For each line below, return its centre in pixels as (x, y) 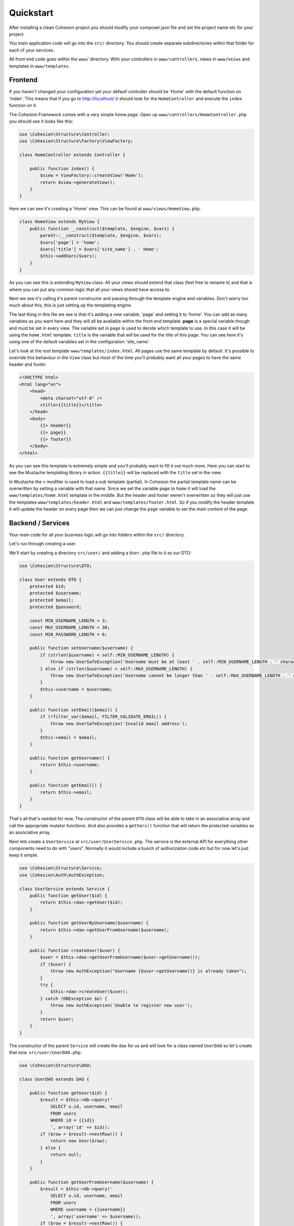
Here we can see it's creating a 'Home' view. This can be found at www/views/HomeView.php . (105, 209)
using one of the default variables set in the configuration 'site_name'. (80, 342)
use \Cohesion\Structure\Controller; (65, 134)
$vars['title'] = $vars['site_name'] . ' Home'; (99, 249)
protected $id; (48, 586)
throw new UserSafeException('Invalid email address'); (119, 724)
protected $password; (56, 607)
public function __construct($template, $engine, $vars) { (102, 229)
